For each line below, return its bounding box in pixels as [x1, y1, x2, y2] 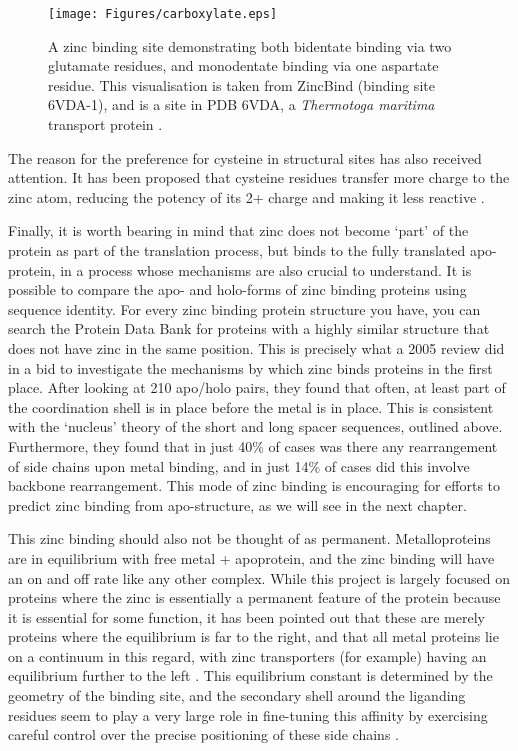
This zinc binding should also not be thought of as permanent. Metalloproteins [8, 528, 491, 549]
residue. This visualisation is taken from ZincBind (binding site [48, 74, 435, 95]
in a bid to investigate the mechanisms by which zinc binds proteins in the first [8, 357, 493, 378]
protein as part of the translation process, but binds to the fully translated [8, 240, 466, 260]
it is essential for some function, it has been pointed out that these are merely [8, 606, 485, 627]
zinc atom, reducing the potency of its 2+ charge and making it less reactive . [8, 186, 485, 207]
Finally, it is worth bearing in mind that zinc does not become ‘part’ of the [8, 220, 469, 241]
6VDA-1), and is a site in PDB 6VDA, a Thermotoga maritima [48, 94, 435, 115]
